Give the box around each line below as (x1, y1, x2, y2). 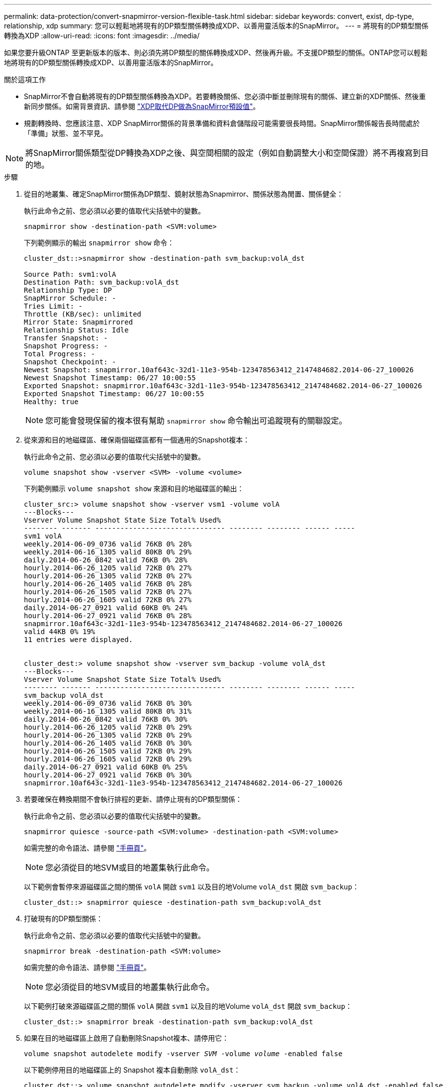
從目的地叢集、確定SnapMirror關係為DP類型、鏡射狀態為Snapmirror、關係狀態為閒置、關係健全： (24, 190, 344, 198)
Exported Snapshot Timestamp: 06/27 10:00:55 (24, 390, 204, 398)
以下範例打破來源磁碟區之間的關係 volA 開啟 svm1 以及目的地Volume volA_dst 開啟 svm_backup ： (24, 1002, 353, 1010)
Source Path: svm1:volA (24, 270, 116, 278)
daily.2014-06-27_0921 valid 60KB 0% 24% (24, 604, 187, 612)
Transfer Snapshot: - (24, 334, 108, 342)
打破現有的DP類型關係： (24, 914, 103, 923)
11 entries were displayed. (24, 636, 133, 644)
